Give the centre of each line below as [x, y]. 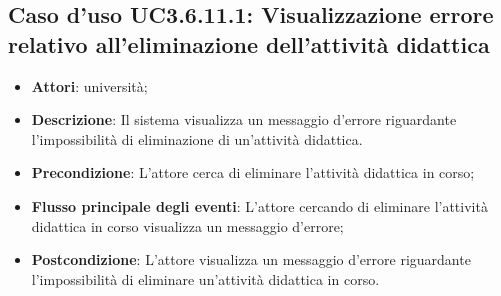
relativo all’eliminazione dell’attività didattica [249, 43]
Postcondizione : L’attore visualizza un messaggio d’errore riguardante [251, 259]
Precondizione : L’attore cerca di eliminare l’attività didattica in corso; [253, 172]
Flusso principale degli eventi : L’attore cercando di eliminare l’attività [259, 205]
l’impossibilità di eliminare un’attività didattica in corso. [205, 278]
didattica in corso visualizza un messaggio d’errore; [187, 225]
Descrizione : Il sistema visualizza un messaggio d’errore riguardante [244, 119]
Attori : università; [89, 85]
